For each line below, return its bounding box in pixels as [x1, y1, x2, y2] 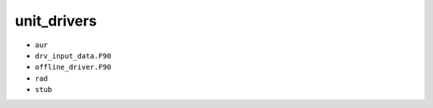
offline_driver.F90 [34, 62, 111, 72]
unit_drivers [14, 12, 97, 30]
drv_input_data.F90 [34, 51, 111, 60]
